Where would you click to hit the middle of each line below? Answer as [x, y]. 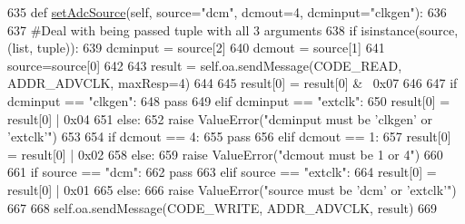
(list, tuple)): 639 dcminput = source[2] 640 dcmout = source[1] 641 [196, 48]
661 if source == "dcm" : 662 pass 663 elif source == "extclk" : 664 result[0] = [222, 172]
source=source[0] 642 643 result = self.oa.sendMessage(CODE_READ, [205, 65]
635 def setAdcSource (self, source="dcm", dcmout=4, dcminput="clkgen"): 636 [227, 12]
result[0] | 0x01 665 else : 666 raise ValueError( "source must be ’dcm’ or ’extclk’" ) [232, 189]
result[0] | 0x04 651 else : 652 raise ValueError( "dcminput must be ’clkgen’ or [220, 118]
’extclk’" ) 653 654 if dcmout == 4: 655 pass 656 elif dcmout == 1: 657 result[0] [229, 136]
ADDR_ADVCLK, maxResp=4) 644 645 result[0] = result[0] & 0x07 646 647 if [232, 83]
